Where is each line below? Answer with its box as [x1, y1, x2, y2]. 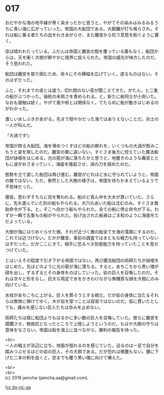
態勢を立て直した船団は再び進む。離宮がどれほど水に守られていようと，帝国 [5, 171, 159, 177]
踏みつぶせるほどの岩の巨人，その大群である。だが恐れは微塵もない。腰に [5, 348, 155, 354]
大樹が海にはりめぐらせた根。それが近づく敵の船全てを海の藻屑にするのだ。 [5, 229, 159, 235]
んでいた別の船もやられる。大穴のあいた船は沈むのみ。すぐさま [26, 200, 155, 206]
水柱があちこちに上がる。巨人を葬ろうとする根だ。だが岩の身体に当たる [5, 292, 150, 298]
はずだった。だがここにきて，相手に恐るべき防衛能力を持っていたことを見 [5, 241, 155, 247]
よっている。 [9, 218, 35, 224]
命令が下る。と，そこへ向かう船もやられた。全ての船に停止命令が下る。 [9, 206, 155, 212]
